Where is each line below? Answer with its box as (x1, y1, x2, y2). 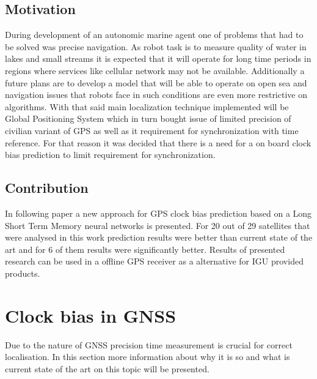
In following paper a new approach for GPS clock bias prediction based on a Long (5, 206, 312, 219)
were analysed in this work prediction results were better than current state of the (5, 231, 313, 244)
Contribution (5, 178, 89, 197)
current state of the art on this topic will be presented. (5, 362, 210, 375)
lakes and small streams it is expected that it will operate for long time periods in (5, 52, 312, 65)
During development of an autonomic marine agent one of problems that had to (5, 28, 304, 41)
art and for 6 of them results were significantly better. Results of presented (5, 242, 285, 255)
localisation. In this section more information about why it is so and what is (5, 350, 290, 363)
